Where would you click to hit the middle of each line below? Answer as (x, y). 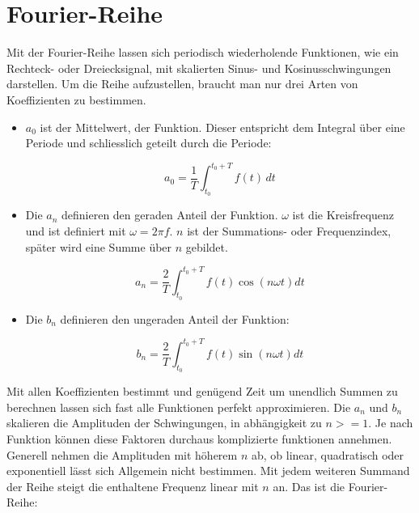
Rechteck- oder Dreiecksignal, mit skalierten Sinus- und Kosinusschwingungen (199, 68)
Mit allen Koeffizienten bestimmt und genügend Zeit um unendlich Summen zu (202, 391)
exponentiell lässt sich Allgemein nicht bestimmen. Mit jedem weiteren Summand (208, 471)
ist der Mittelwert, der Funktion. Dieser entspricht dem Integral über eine (222, 127)
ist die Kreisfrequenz (343, 215)
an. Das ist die (309, 486)
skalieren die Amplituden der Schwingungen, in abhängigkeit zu (164, 423)
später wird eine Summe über (99, 246)
